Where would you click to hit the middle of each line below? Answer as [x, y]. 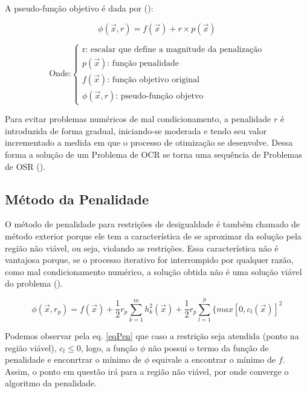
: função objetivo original [153, 80]
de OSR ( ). [25, 166]
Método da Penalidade [77, 199]
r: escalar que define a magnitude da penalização [172, 49]
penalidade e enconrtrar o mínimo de [73, 359]
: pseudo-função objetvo [160, 96]
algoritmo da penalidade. [51, 383]
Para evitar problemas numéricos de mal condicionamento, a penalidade [138, 119]
